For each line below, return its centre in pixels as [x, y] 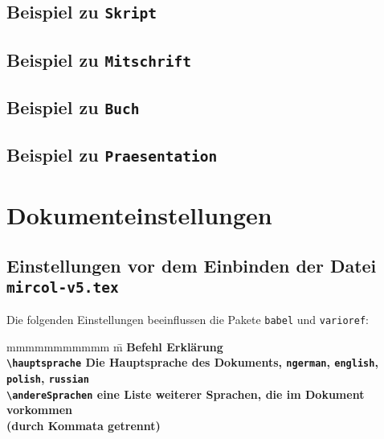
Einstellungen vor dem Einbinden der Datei [192, 266]
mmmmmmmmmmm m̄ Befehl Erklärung [115, 346]
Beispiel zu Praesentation [112, 155]
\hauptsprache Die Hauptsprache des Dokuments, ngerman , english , [192, 362]
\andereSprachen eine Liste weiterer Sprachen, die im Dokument [186, 394]
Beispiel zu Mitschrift [99, 59]
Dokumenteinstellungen [139, 214]
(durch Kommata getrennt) [84, 425]
